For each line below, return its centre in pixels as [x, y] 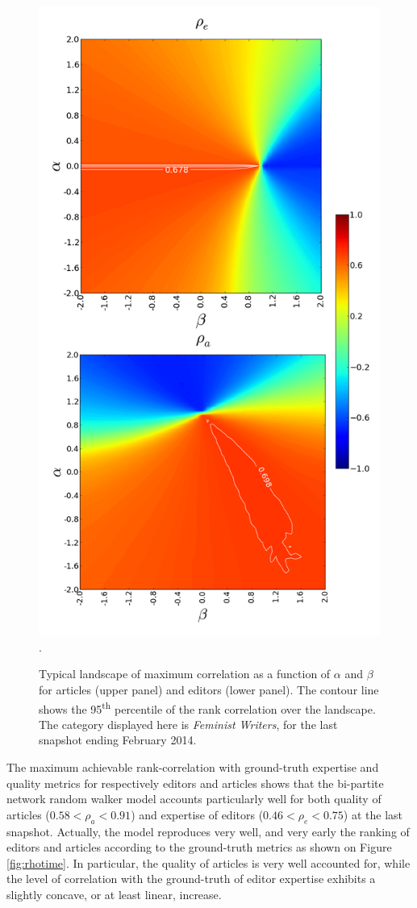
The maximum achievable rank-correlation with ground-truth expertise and [193, 766]
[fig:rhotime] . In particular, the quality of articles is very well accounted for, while [208, 862]
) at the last [373, 814]
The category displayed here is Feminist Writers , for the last [188, 724]
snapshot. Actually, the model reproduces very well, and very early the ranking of [208, 831]
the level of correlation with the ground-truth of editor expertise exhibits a [191, 879]
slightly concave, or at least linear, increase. [114, 894]
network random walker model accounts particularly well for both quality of [194, 799]
